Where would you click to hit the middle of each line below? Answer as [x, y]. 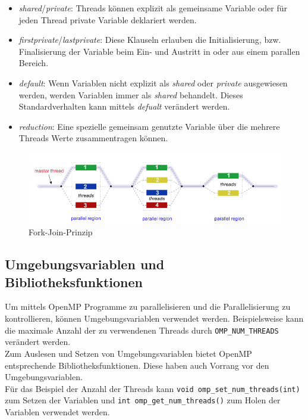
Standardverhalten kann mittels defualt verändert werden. [124, 106]
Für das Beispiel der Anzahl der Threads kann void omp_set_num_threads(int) [153, 388]
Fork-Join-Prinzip [61, 232]
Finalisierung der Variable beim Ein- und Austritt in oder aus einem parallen [159, 51]
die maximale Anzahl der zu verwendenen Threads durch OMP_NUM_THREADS [142, 330]
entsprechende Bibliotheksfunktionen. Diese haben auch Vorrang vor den [137, 365]
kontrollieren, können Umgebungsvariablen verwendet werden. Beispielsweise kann [154, 318]
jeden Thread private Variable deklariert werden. [108, 19]
